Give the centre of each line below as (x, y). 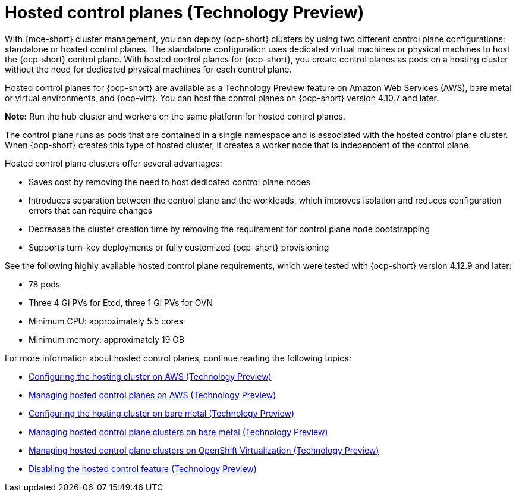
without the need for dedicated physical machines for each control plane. (148, 69)
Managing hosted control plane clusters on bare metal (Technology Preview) (178, 432)
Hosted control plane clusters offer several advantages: (114, 163)
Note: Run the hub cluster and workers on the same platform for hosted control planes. (175, 116)
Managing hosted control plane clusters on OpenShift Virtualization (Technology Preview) (204, 450)
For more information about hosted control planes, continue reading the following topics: (178, 358)
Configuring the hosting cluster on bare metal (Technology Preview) (162, 413)
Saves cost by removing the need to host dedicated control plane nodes (169, 182)
